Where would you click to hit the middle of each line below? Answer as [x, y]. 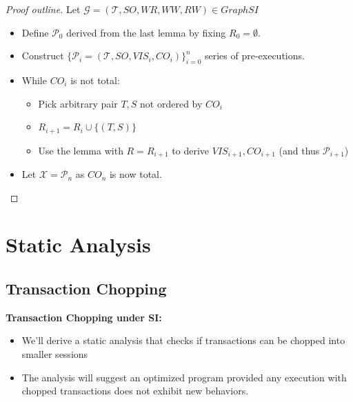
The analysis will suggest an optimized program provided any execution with [184, 377]
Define [35, 32]
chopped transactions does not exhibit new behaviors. [135, 391]
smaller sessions [55, 354]
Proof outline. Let [43, 9]
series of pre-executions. [254, 56]
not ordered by [171, 103]
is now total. [135, 174]
